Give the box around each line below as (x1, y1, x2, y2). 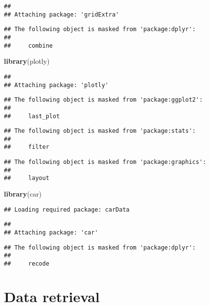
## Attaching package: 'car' (4, 229, 98, 236)
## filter (4, 144, 50, 151)
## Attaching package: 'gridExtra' (4, 11, 119, 18)
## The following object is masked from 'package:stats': (4, 127, 196, 135)
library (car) (4, 189, 42, 199)
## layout (4, 175, 50, 182)
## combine (4, 42, 53, 49)
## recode (4, 260, 50, 267)
